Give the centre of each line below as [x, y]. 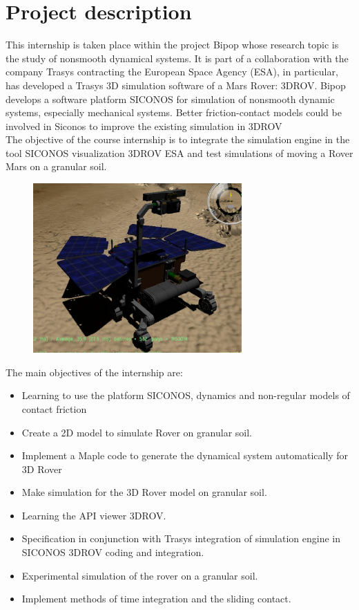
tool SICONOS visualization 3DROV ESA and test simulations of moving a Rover [179, 152]
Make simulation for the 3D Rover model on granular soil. [144, 492]
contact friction [54, 408]
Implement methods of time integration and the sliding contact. [156, 599]
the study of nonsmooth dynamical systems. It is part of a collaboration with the [177, 58]
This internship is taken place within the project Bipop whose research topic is [172, 45]
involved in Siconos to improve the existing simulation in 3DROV [144, 126]
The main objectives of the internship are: [94, 372]
